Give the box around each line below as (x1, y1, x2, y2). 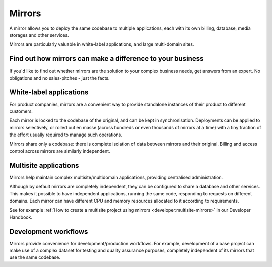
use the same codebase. (9, 254, 60, 260)
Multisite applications (9, 161, 79, 170)
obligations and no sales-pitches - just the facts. (9, 75, 110, 81)
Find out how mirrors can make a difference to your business (9, 54, 204, 63)
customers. (9, 108, 33, 114)
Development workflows (9, 227, 88, 236)
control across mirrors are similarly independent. (9, 148, 110, 154)
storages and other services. (9, 32, 69, 38)
